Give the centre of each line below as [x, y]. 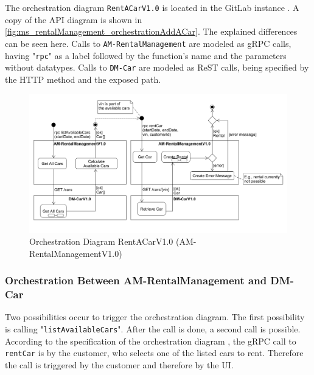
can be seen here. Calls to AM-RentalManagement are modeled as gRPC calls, [148, 43]
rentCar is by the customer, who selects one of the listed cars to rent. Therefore [154, 353]
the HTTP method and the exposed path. [83, 79]
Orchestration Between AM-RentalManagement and [136, 280]
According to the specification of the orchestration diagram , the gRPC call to [151, 341]
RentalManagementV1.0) [76, 253]
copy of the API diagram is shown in [74, 19]
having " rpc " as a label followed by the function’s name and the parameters [146, 55]
